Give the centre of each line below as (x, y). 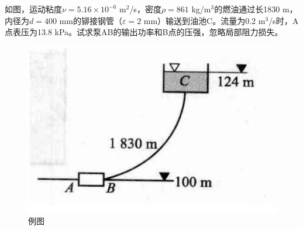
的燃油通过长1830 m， (256, 9)
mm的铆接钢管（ (91, 20)
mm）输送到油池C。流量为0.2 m (204, 20)
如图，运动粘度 (33, 9)
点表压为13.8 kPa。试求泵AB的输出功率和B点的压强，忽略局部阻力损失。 (144, 32)
